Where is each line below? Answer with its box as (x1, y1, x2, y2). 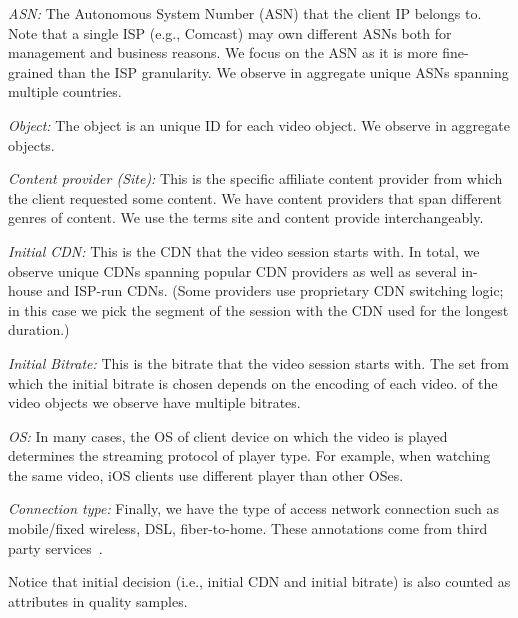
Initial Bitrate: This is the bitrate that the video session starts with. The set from (8, 352, 509, 373)
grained (8, 61, 54, 82)
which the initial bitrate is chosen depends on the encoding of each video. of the (8, 372, 498, 393)
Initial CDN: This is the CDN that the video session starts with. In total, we (8, 240, 480, 261)
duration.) (8, 319, 70, 340)
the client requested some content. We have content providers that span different (8, 187, 502, 208)
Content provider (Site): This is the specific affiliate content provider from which (8, 168, 503, 189)
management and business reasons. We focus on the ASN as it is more (8, 42, 438, 63)
